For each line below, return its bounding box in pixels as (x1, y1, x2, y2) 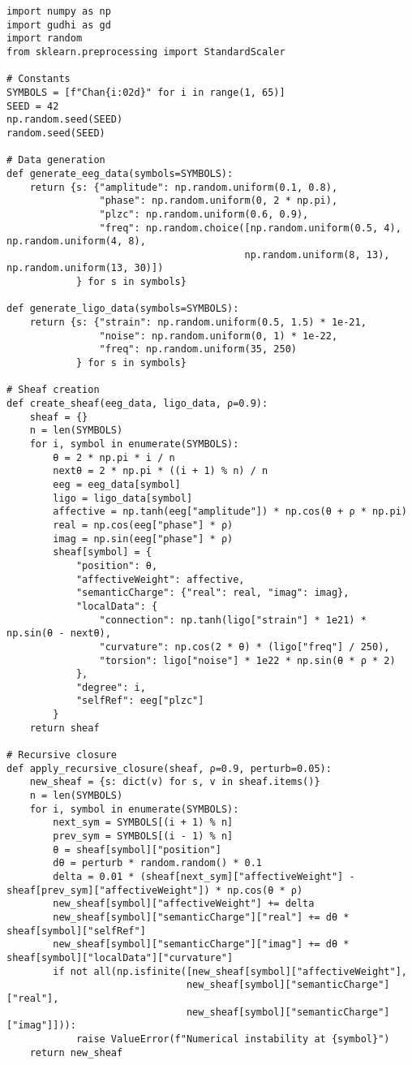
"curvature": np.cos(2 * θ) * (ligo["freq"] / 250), (99, 640, 390, 653)
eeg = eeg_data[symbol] (53, 478, 181, 490)
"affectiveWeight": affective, (75, 573, 245, 585)
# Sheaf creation (6, 384, 100, 396)
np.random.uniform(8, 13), (244, 248, 390, 261)
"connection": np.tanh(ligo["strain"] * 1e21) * (99, 614, 367, 626)
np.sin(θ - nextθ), (6, 627, 111, 640)
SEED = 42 (6, 100, 59, 112)
